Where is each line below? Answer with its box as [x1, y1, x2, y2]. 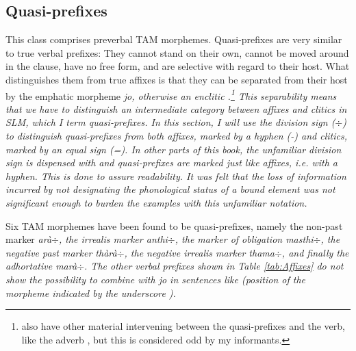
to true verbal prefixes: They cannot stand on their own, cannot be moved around [5, 45, 349, 60]
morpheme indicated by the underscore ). [5, 285, 176, 300]
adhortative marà [5, 259, 77, 273]
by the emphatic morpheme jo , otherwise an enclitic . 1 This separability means [5, 86, 337, 103]
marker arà [5, 232, 52, 246]
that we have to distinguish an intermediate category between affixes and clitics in [5, 101, 347, 116]
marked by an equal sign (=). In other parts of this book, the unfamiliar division [5, 142, 342, 156]
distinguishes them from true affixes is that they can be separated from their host [5, 72, 348, 86]
